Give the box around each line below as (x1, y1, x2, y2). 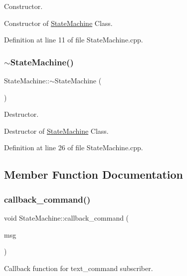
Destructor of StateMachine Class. (4, 125, 109, 136)
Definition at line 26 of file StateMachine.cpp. (4, 142, 143, 153)
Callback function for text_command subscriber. (4, 263, 153, 273)
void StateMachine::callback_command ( (4, 212, 129, 223)
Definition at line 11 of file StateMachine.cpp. (4, 34, 143, 45)
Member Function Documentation (4, 167, 184, 182)
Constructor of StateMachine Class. (4, 17, 113, 28)
